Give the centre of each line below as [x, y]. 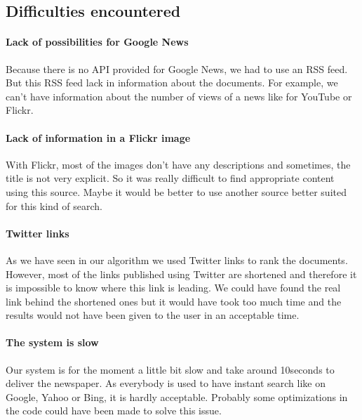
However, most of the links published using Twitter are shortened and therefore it [181, 274]
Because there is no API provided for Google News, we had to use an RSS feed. [177, 68]
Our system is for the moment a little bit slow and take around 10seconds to [170, 369]
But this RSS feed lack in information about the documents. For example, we [172, 83]
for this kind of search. [54, 205]
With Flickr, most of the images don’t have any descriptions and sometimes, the [178, 164]
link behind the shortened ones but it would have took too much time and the [174, 301]
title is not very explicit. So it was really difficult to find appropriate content [170, 178]
